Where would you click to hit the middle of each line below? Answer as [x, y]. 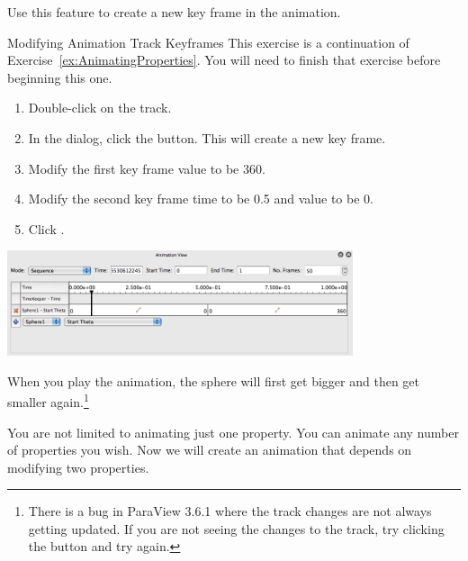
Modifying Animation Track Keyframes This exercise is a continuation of [208, 42]
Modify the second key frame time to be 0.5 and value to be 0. [201, 199]
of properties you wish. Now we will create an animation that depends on [210, 450]
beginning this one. [60, 77]
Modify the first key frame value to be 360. [147, 168]
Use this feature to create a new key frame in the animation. [174, 12]
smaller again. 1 [48, 400]
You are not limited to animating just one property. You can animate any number [233, 432]
